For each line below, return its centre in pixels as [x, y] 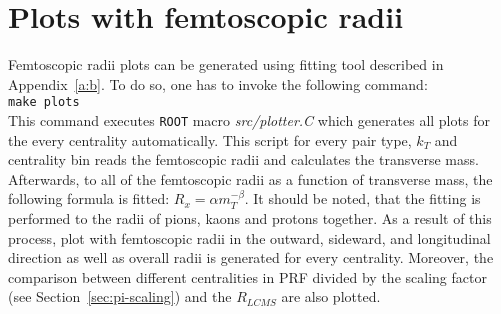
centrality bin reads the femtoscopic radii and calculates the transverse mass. [243, 159]
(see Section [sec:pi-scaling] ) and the [120, 296]
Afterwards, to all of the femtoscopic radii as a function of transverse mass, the [250, 178]
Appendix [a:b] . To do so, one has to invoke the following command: [218, 83]
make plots [44, 102]
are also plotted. [331, 296]
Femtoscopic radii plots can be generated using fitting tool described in [226, 64]
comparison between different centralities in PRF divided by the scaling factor [247, 276]
